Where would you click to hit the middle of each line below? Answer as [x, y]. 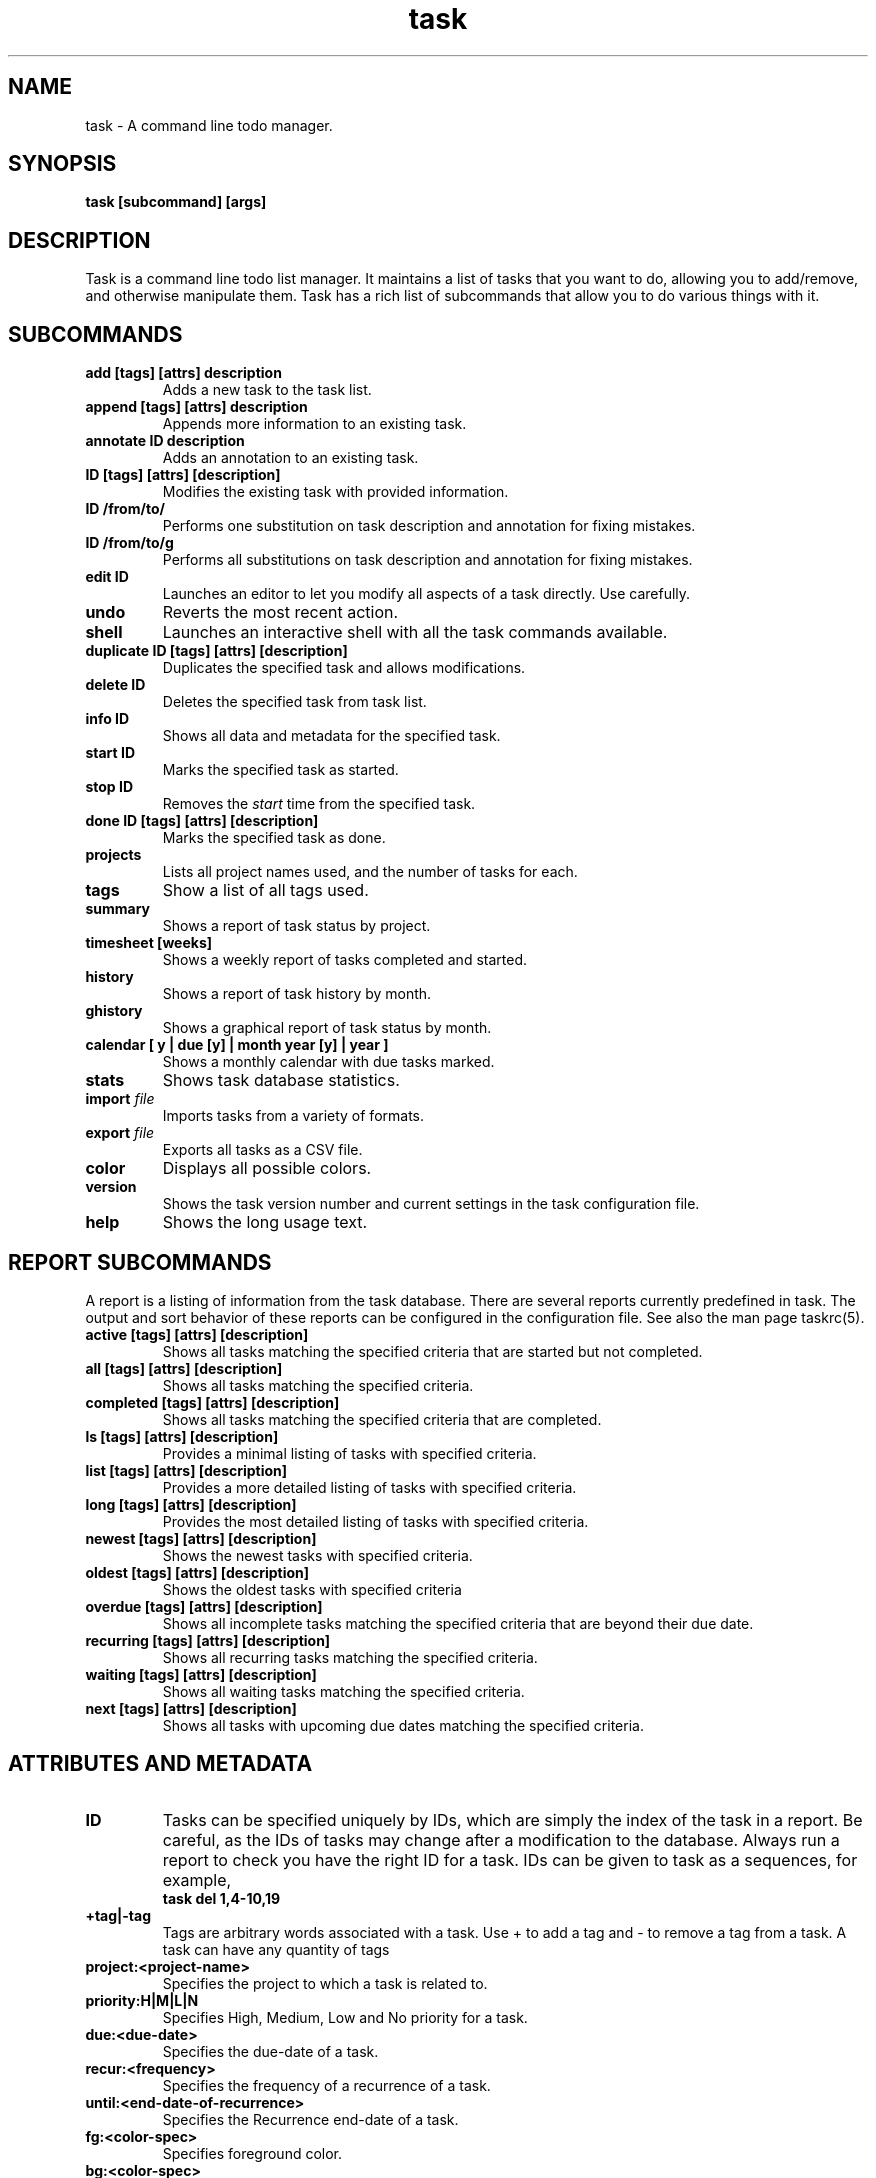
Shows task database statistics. [281, 1080]
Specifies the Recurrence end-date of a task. [310, 2119]
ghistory [114, 1011]
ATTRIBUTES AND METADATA [160, 1764]
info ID [107, 719]
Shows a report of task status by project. [296, 926]
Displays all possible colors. [267, 1168]
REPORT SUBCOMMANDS [140, 1262]
